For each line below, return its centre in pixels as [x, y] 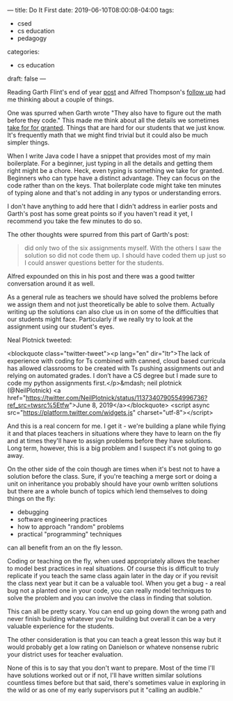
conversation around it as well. [51, 283]
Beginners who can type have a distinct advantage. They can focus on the [114, 178]
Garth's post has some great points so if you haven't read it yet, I [100, 214]
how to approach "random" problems [71, 527]
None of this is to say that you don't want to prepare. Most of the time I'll [111, 668]
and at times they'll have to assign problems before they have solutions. [110, 441]
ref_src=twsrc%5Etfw [38, 405]
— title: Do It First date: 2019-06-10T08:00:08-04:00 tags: [91, 10]
